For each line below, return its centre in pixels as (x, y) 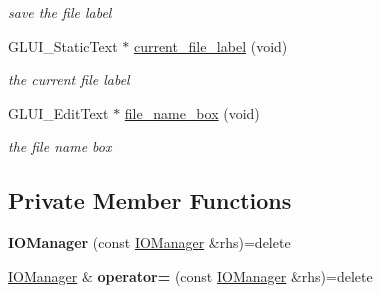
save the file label (60, 12)
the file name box (60, 146)
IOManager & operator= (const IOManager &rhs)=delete (190, 275)
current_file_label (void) (210, 45)
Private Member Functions (150, 200)
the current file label (69, 79)
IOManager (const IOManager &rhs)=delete (149, 242)
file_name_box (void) (192, 112)
